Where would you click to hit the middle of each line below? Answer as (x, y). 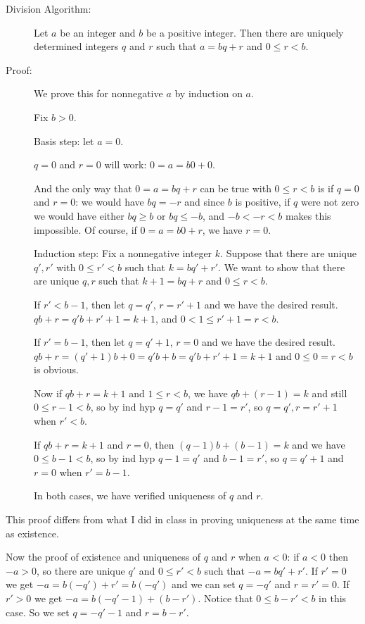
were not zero (330, 202)
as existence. (32, 533)
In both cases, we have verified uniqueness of (130, 495)
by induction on (209, 93)
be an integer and (98, 32)
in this (333, 598)
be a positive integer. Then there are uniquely (245, 32)
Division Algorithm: (49, 8)
